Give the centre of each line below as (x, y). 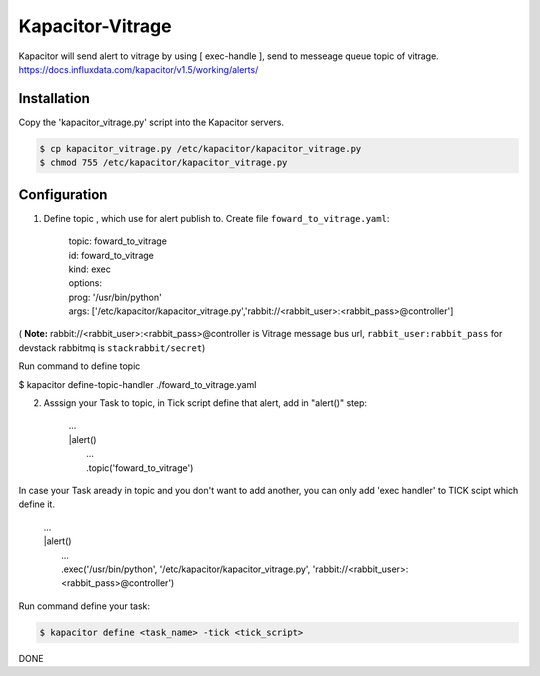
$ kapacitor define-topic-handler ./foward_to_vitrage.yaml (137, 384)
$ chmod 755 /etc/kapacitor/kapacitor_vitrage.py (163, 163)
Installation (54, 98)
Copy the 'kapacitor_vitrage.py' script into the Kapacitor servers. (151, 122)
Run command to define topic (79, 366)
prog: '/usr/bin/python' (115, 297)
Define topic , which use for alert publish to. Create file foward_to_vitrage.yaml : (216, 218)
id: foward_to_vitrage (111, 255)
